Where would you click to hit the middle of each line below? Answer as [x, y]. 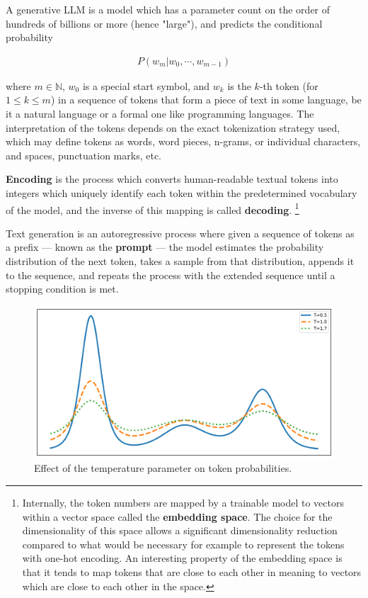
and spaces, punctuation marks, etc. [84, 155]
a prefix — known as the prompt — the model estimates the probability [165, 247]
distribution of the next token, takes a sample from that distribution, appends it [180, 261]
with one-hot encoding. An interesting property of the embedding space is [182, 558]
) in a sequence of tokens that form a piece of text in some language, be [206, 100]
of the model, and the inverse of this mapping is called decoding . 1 [153, 208]
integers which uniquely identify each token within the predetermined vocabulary [182, 192]
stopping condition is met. [62, 289]
